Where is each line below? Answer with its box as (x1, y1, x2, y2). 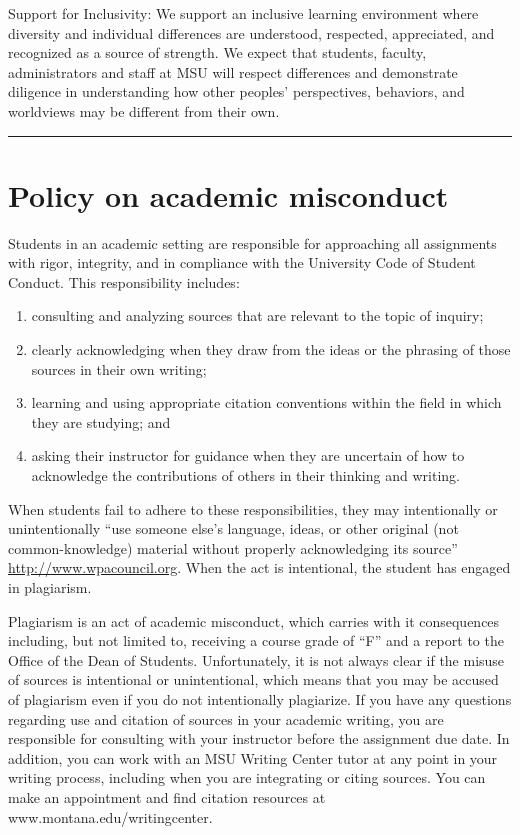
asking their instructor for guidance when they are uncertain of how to (31, 445, 465, 466)
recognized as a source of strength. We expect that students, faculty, (8, 42, 427, 63)
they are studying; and (31, 411, 171, 432)
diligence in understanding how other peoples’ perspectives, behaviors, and (8, 81, 465, 102)
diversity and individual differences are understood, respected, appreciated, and (8, 22, 495, 43)
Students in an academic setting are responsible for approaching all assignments (8, 232, 497, 253)
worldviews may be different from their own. (8, 100, 280, 121)
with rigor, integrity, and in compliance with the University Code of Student (8, 252, 476, 273)
